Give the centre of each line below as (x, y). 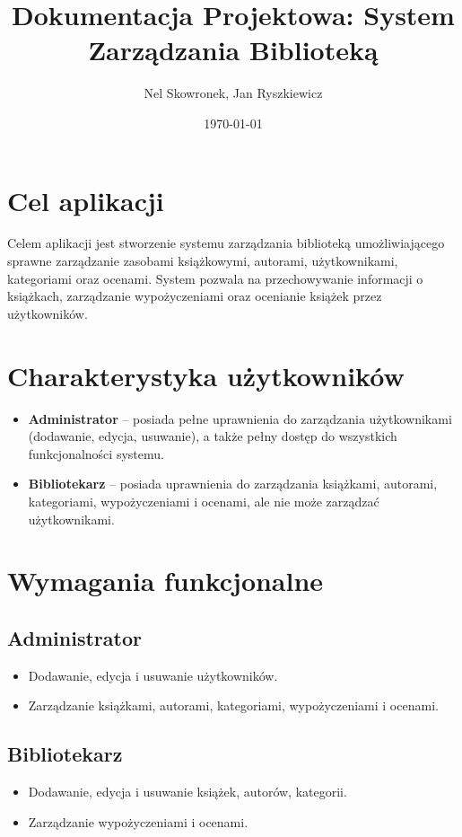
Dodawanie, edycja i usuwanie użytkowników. (153, 675)
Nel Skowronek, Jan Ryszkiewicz (233, 93)
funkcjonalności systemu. (96, 453)
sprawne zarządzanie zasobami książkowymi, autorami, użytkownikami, (203, 261)
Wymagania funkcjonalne (166, 581)
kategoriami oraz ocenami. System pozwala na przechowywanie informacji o (215, 278)
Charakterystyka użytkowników (206, 375)
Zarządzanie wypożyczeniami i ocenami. (138, 821)
